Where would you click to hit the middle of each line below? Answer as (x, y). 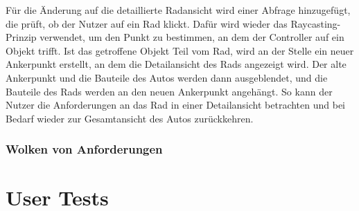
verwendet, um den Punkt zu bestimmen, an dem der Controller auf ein (192, 37)
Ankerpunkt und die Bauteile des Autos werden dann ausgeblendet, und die (167, 77)
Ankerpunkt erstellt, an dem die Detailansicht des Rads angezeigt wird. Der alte (176, 64)
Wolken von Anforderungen (84, 149)
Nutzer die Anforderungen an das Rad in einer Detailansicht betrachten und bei (175, 105)
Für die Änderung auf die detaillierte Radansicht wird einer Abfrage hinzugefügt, (178, 10)
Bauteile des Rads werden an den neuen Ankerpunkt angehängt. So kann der (169, 91)
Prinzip (21, 37)
